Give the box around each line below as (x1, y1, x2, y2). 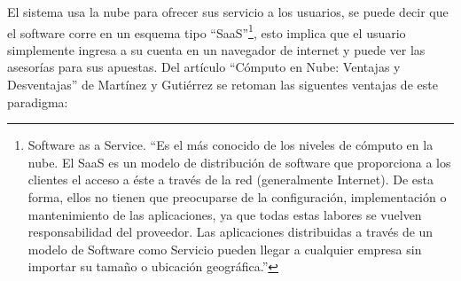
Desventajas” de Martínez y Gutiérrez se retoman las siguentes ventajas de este (7, 75, 438, 94)
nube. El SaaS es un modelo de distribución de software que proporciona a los (27, 152, 451, 171)
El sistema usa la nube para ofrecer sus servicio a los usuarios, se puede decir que (7, 3, 449, 20)
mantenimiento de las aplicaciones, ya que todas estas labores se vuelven (27, 205, 422, 223)
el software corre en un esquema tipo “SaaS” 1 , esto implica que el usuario (7, 20, 406, 42)
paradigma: (7, 92, 68, 111)
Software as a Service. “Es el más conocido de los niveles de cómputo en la (27, 136, 434, 154)
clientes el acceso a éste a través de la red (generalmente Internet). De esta (27, 170, 434, 189)
